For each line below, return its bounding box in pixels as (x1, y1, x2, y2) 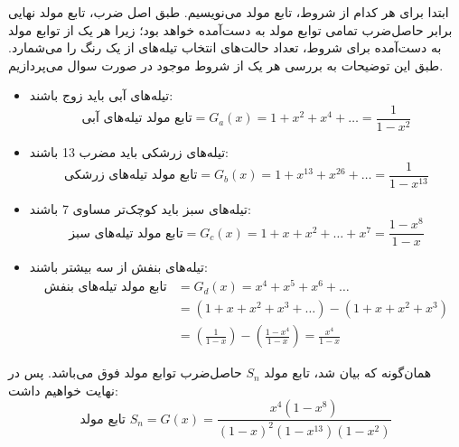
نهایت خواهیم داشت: (8, 380, 118, 399)
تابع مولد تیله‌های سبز (69, 227, 183, 240)
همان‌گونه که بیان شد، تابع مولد (264, 363, 432, 382)
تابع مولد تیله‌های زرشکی (64, 169, 198, 182)
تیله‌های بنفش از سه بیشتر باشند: (29, 257, 208, 276)
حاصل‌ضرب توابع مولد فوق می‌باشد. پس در (8, 363, 242, 382)
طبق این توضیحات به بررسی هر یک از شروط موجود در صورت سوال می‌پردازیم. (8, 55, 444, 74)
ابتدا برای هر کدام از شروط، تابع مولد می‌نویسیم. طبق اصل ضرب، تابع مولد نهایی (8, 3, 449, 21)
